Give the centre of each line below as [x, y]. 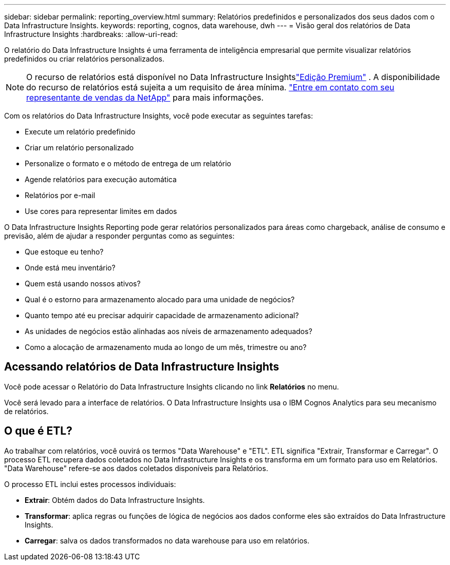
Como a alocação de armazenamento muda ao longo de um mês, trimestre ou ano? [166, 347]
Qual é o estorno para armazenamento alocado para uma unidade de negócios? [160, 299]
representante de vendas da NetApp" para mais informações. [145, 98]
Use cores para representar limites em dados [101, 211]
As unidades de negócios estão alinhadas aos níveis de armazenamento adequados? [168, 331]
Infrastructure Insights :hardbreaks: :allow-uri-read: [91, 34]
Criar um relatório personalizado [79, 148]
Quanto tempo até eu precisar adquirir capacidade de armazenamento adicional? [162, 315]
